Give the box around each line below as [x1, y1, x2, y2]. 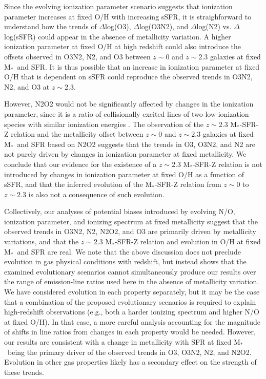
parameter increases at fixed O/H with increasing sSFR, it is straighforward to [4, 11, 252, 22]
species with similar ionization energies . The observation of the [4, 118, 203, 129]
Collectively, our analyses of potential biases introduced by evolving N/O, [4, 206, 235, 217]
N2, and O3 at [4, 81, 50, 92]
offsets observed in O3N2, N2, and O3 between [4, 51, 151, 61]
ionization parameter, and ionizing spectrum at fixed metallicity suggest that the [4, 216, 258, 226]
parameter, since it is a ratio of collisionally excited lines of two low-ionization [4, 108, 249, 119]
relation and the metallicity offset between [11, 129, 144, 139]
